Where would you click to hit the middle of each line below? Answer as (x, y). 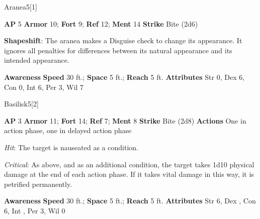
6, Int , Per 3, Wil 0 (35, 210)
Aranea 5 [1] (21, 7)
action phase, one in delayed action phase (68, 130)
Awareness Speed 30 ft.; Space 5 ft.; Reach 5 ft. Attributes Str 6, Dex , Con (130, 201)
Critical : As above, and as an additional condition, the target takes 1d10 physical (129, 164)
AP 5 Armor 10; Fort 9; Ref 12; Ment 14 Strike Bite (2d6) (101, 23)
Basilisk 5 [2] (21, 104)
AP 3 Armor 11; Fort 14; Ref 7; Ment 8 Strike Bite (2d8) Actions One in (125, 120)
